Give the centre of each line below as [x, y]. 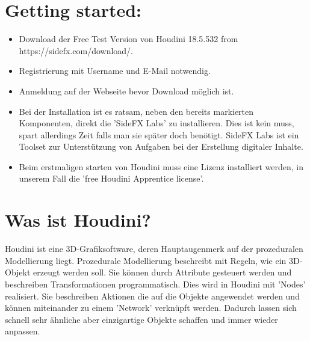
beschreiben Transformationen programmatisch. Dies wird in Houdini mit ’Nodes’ [155, 284]
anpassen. [23, 331]
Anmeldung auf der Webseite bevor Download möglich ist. [126, 91]
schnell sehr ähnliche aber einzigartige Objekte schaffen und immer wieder [141, 319]
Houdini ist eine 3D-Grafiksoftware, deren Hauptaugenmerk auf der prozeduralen [154, 249]
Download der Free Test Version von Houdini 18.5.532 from [129, 39]
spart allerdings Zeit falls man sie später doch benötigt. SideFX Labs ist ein [159, 134]
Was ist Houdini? [78, 220]
